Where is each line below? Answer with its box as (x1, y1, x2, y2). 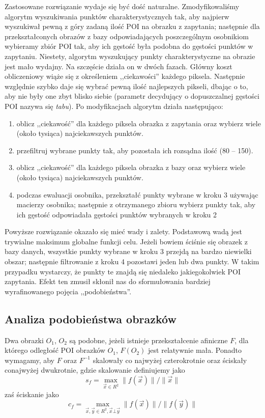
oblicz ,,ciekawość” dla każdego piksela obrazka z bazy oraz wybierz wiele (16, 162, 246, 173)
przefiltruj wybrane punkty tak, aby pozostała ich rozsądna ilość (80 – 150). (16, 145, 253, 155)
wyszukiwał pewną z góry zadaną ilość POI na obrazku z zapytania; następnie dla (5, 21, 260, 32)
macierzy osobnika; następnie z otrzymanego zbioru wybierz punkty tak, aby (16, 199, 256, 210)
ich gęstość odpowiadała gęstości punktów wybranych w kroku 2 (16, 209, 217, 219)
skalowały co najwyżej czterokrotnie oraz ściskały (93, 354, 247, 365)
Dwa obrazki (5, 335, 44, 345)
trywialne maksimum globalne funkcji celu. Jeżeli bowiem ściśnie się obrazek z (5, 236, 248, 246)
